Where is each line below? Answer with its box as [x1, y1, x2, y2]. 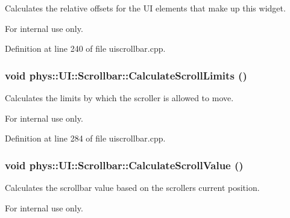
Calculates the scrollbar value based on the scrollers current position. [5, 181, 260, 193]
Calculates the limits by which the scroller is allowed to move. [5, 92, 234, 104]
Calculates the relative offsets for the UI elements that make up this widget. [5, 2, 286, 14]
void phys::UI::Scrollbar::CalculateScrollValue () [5, 157, 244, 172]
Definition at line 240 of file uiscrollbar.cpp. [5, 42, 166, 55]
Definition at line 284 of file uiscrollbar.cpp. [5, 132, 166, 145]
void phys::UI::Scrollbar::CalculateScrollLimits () [5, 67, 247, 83]
